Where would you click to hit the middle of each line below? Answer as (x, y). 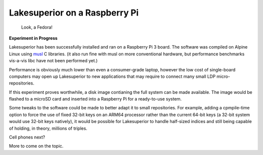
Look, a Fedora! (37, 27)
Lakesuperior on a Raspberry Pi (74, 13)
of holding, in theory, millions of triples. (48, 128)
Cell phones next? (27, 137)
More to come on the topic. (36, 146)
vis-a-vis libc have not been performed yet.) (53, 61)
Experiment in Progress (33, 38)
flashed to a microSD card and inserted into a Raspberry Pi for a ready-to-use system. (95, 99)
